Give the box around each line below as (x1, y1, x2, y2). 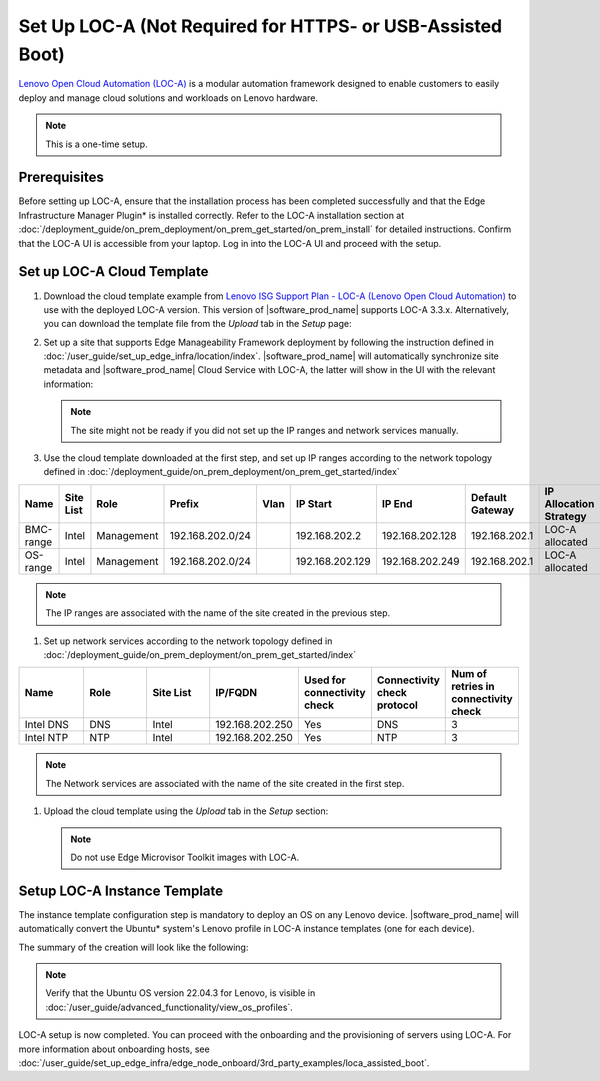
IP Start (295, 496, 332, 510)
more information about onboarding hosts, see (18, 1043, 210, 1055)
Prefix (169, 496, 199, 510)
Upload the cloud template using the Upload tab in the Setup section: (43, 805, 329, 817)
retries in (451, 680, 495, 694)
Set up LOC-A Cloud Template (18, 263, 209, 280)
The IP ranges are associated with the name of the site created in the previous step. (45, 607, 391, 619)
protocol (376, 698, 419, 712)
